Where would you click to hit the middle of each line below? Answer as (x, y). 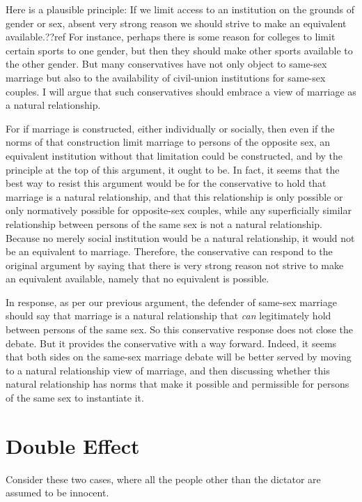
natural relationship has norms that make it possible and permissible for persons (178, 384)
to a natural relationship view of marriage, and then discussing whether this (168, 370)
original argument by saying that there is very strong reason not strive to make (175, 265)
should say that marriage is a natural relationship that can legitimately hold (168, 315)
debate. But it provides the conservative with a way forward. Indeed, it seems (171, 343)
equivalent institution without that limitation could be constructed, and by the (174, 155)
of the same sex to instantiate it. (75, 398)
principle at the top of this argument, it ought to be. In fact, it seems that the (173, 169)
